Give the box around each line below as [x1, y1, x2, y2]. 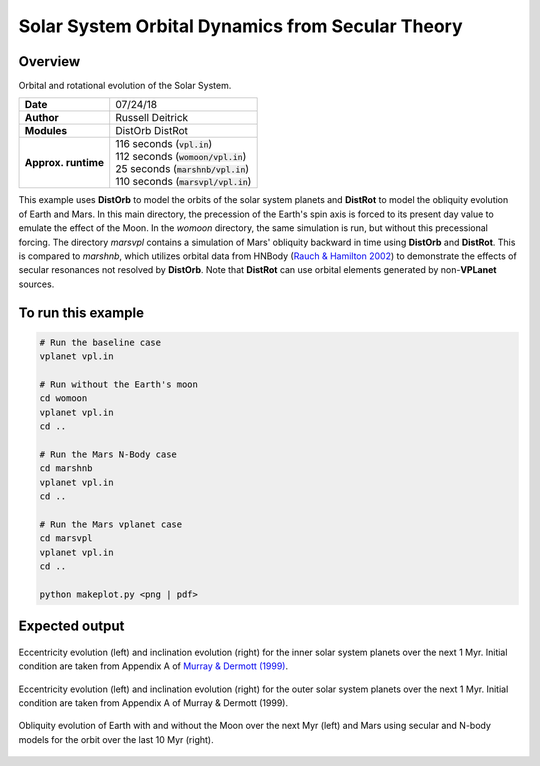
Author [24, 111, 59, 125]
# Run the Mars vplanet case [39, 518, 183, 530]
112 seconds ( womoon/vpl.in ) [115, 150, 247, 164]
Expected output [18, 618, 125, 635]
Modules [24, 124, 68, 138]
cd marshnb [39, 463, 93, 474]
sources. [18, 278, 55, 290]
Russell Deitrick [115, 111, 189, 125]
